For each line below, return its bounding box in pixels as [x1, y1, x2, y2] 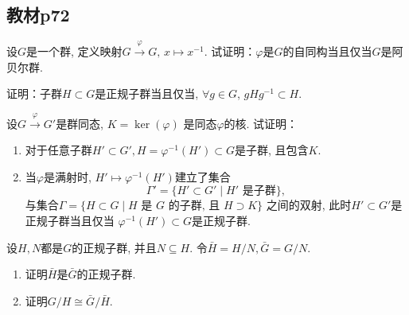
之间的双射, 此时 [266, 196, 352, 213]
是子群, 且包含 [234, 142, 309, 158]
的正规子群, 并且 [72, 239, 157, 255]
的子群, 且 [168, 200, 220, 212]
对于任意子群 [25, 142, 92, 158]
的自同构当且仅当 [282, 43, 372, 59]
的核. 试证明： [224, 115, 298, 131]
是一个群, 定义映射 [26, 43, 123, 59]
